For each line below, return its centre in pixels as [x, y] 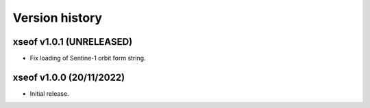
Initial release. [49, 93]
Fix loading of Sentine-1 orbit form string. [88, 58]
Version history [58, 18]
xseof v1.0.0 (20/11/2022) [69, 77]
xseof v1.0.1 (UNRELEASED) [73, 42]
